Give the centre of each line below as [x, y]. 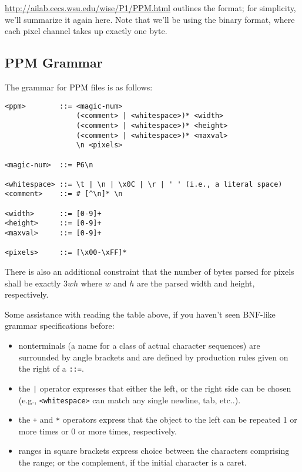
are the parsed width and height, [196, 283]
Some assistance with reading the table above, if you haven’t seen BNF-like [140, 314]
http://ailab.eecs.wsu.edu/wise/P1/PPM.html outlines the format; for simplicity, [150, 8]
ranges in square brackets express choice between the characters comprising [154, 451]
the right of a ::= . [51, 368]
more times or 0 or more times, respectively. [98, 431]
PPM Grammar [54, 63]
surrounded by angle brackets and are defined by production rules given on [153, 357]
